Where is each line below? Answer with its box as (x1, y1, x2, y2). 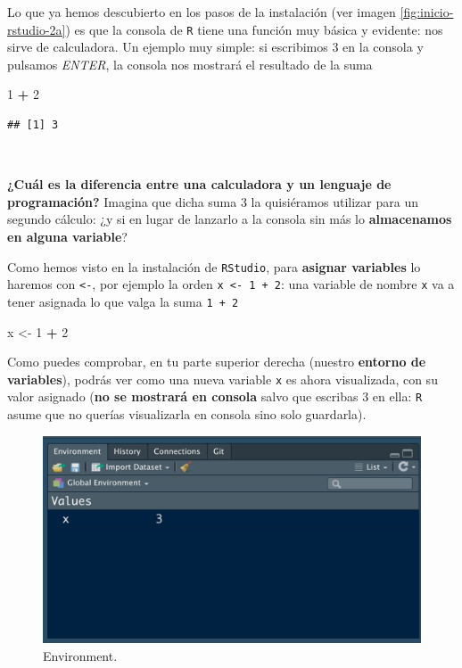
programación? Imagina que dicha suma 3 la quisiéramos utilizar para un (7, 192, 418, 210)
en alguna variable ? (7, 227, 128, 245)
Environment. (43, 646, 118, 664)
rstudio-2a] (7, 20, 66, 38)
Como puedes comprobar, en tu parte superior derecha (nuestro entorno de (7, 352, 426, 371)
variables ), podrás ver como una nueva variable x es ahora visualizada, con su (7, 369, 438, 388)
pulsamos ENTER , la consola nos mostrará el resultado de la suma (7, 54, 373, 73)
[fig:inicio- (400, 3, 454, 21)
